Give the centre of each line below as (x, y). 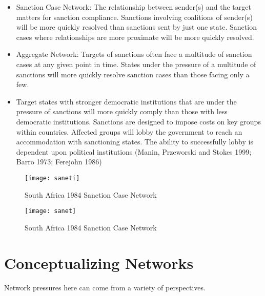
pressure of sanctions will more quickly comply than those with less (122, 111)
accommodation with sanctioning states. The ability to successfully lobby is (135, 142)
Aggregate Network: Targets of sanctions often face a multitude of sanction (134, 54)
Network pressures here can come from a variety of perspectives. (105, 287)
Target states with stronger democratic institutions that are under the (126, 101)
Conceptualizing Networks (99, 262)
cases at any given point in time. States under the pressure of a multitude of (136, 64)
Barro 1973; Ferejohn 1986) (59, 162)
